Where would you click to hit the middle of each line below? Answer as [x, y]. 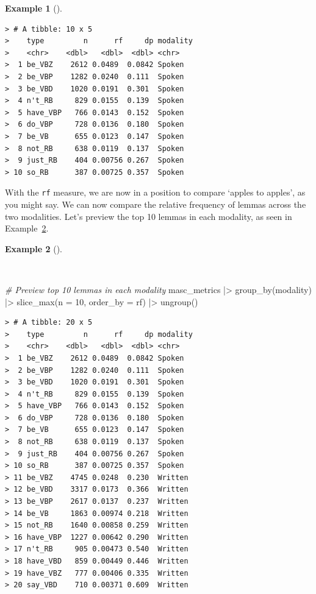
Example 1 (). [34, 8]
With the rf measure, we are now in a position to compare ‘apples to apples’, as [155, 192]
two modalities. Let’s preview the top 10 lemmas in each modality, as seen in [149, 216]
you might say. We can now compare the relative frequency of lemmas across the [156, 204]
